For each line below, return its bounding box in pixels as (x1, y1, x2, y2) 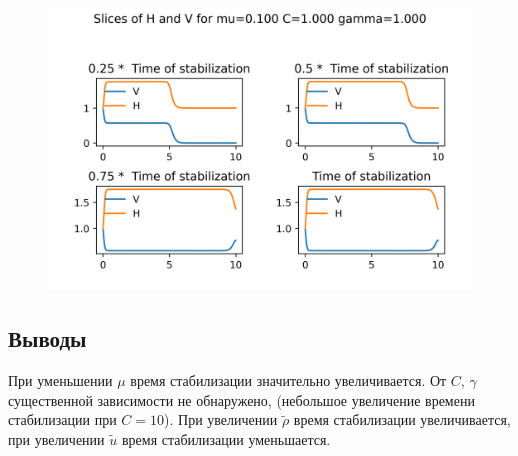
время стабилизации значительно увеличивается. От (130, 370, 447, 391)
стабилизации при (8, 409, 117, 430)
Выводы (8, 323, 87, 354)
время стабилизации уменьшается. (121, 428, 331, 449)
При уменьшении (8, 370, 113, 391)
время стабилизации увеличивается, (293, 409, 511, 430)
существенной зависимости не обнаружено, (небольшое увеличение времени (8, 389, 475, 410)
